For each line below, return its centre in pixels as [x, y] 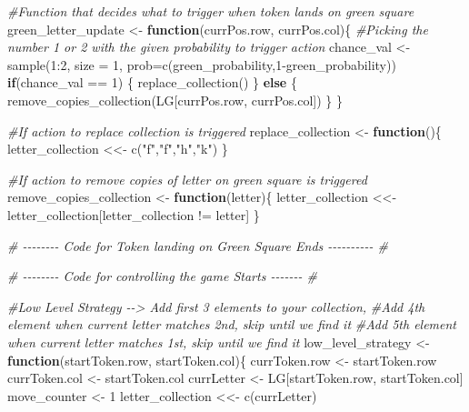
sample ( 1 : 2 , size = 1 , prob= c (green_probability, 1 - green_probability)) [202, 64]
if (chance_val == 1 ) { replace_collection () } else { [152, 82]
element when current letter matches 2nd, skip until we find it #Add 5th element [232, 324]
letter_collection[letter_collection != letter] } [134, 214]
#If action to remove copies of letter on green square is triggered [187, 179]
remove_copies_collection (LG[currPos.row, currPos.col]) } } [175, 100]
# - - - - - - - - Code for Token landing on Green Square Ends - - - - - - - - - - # [198, 245]
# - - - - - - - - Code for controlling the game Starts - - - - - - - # [162, 276]
